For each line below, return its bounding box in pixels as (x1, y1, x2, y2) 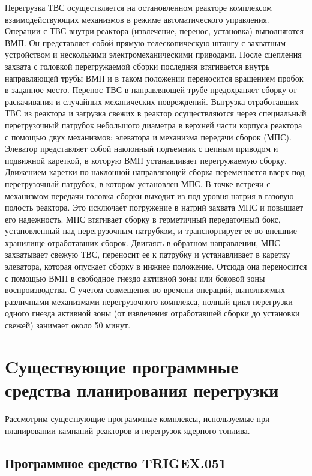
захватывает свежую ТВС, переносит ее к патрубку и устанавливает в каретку (5, 248, 290, 261)
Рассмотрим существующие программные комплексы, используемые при (5, 412, 270, 424)
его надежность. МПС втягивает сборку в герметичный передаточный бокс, (5, 212, 281, 225)
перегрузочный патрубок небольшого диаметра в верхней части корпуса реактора (5, 118, 302, 131)
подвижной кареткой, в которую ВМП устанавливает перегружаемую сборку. (5, 154, 287, 166)
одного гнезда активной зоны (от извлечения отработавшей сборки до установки (5, 307, 300, 319)
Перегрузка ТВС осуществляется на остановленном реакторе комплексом (5, 1, 272, 13)
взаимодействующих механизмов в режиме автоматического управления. (5, 13, 269, 25)
